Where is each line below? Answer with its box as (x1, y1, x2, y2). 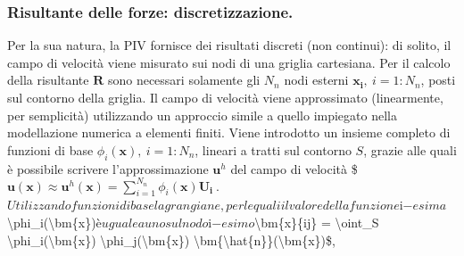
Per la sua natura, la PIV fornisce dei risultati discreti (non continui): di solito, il (7, 36, 452, 54)
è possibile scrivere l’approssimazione (7, 159, 209, 178)
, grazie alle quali (363, 140, 457, 159)
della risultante (7, 70, 89, 89)
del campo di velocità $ (230, 159, 358, 178)
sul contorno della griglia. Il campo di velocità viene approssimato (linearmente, (7, 88, 443, 106)
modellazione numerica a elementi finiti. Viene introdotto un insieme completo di (7, 123, 451, 142)
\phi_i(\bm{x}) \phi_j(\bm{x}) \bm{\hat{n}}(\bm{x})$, (7, 230, 336, 249)
